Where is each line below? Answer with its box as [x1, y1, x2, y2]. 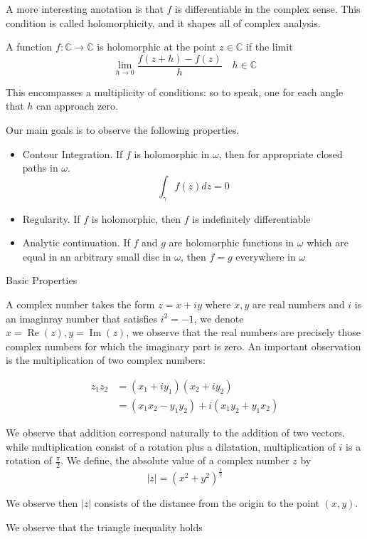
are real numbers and [252, 296, 345, 311]
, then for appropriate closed [218, 146, 343, 161]
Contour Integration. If [22, 146, 123, 161]
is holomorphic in [134, 146, 210, 161]
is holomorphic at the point [97, 39, 216, 54]
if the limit [245, 39, 293, 54]
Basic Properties [6, 273, 78, 288]
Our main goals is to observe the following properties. [6, 122, 240, 137]
